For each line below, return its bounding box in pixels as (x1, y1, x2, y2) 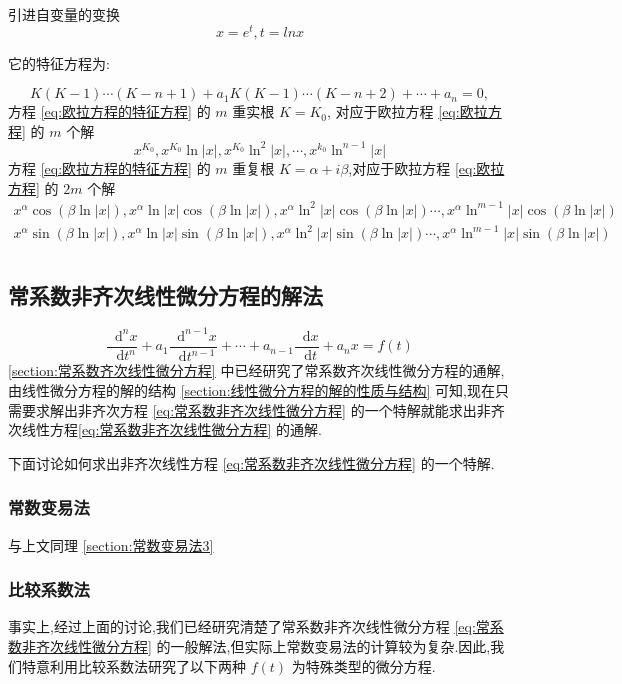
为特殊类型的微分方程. (291, 655, 436, 676)
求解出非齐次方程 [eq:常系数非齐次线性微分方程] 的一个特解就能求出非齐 (35, 399, 505, 420)
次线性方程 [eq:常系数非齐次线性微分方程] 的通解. (8, 419, 322, 440)
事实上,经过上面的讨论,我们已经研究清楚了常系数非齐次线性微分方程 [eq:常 (8, 616, 490, 637)
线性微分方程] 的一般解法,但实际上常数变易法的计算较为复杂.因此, (63, 635, 491, 656)
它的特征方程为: (8, 52, 110, 73)
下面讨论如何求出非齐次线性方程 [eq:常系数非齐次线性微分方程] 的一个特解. (8, 452, 495, 473)
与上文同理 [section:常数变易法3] (8, 534, 214, 555)
